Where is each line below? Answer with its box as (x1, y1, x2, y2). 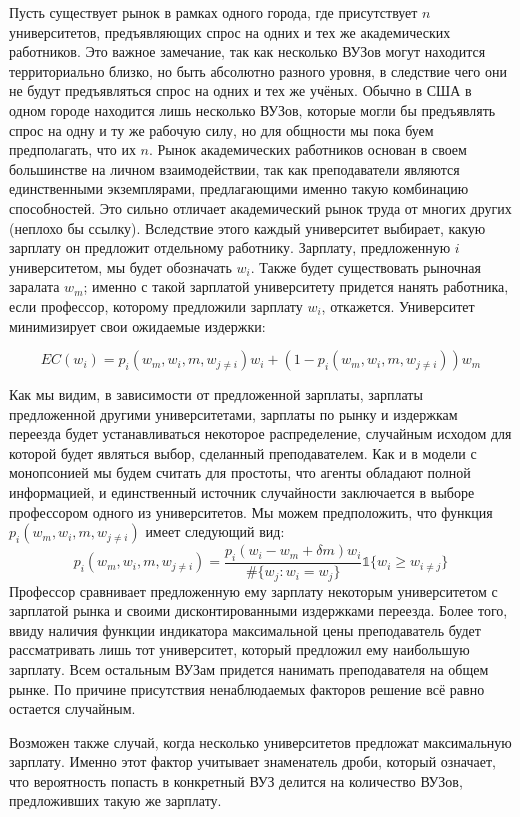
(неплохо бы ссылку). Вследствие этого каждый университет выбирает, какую (9, 217, 486, 238)
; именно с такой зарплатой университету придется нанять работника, (83, 276, 509, 297)
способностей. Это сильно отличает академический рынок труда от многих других (9, 197, 512, 218)
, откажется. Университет (321, 295, 475, 316)
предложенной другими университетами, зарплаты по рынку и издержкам (9, 403, 458, 424)
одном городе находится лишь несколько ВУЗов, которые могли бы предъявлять (9, 99, 496, 120)
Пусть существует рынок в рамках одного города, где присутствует (9, 2, 418, 22)
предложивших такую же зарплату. (9, 790, 222, 811)
